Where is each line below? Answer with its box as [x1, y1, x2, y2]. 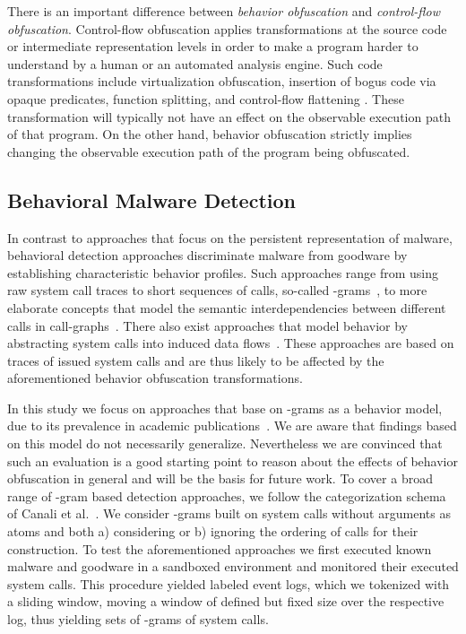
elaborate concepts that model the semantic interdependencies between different [7, 298, 446, 317]
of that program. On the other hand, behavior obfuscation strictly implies [7, 125, 412, 143]
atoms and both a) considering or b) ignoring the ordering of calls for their [7, 522, 419, 541]
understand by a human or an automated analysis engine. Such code [7, 54, 383, 73]
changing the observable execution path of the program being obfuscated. [7, 142, 410, 161]
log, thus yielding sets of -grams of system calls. [7, 610, 269, 629]
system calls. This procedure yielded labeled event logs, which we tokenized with [7, 574, 450, 593]
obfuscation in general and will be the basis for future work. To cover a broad [7, 469, 433, 488]
